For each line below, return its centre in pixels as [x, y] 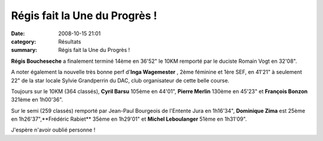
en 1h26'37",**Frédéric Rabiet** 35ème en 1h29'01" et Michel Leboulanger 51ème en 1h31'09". [129, 119]
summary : [24, 50]
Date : [18, 33]
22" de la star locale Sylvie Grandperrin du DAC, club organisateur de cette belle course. [120, 80]
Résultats [70, 41]
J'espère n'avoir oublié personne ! [53, 130]
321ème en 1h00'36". [37, 100]
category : [24, 41]
